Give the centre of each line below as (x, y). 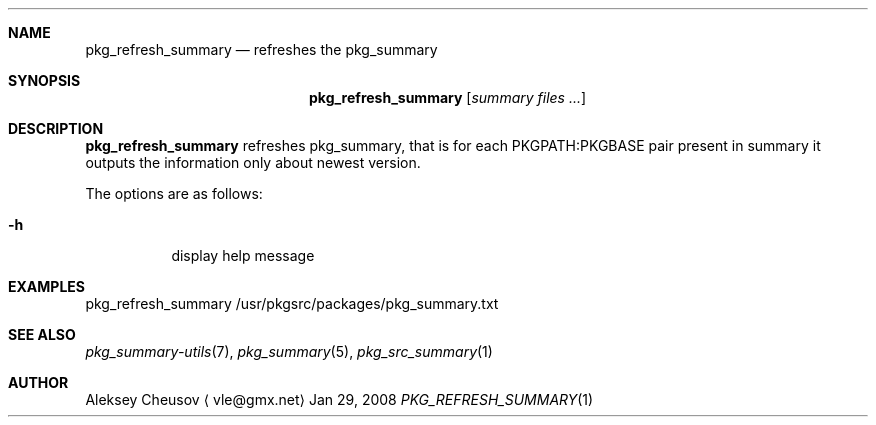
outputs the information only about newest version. (253, 162)
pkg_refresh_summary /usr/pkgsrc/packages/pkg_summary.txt (292, 303)
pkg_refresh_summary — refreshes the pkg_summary (261, 49)
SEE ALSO (42, 334)
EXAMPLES (46, 286)
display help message (243, 255)
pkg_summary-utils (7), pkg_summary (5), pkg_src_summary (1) (289, 351)
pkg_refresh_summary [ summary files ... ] (448, 97)
